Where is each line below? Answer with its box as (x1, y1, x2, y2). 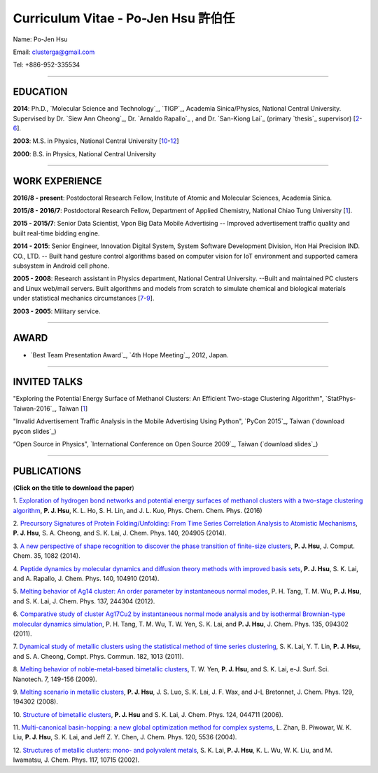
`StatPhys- (325, 395, 356, 403)
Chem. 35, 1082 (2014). (13, 552, 80, 560)
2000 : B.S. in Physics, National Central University (13, 149, 157, 158)
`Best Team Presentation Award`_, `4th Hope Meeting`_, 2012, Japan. (30, 350, 229, 359)
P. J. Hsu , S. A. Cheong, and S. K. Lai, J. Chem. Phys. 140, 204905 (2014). (13, 529, 227, 538)
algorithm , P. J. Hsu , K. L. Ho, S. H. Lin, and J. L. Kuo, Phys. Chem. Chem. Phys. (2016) (13, 506, 262, 514)
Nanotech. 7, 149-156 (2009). (13, 675, 97, 683)
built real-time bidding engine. (13, 228, 100, 238)
